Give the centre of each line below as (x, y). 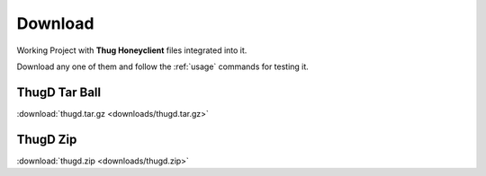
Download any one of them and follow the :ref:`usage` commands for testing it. (163, 66)
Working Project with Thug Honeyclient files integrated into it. (132, 50)
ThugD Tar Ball (59, 92)
